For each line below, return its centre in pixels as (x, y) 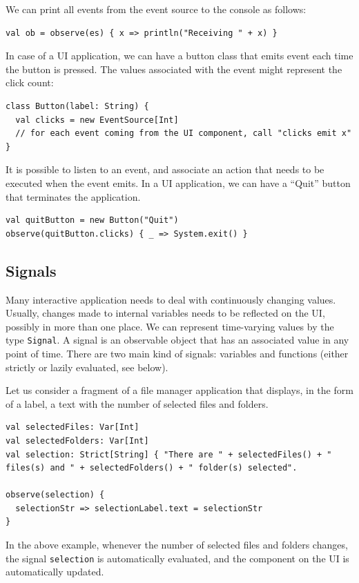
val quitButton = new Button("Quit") (92, 220)
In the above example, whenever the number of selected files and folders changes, (177, 545)
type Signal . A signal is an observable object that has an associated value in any (177, 340)
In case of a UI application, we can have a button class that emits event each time (179, 56)
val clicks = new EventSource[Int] (97, 120)
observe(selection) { (55, 495)
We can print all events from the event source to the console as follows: (156, 9)
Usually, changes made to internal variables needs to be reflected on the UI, (165, 313)
